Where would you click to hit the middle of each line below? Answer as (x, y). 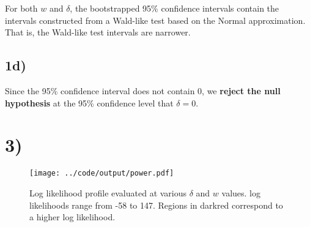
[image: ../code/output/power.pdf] (102, 173)
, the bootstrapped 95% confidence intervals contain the (175, 8)
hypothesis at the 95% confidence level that (89, 102)
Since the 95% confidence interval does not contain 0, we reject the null (143, 90)
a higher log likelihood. (72, 217)
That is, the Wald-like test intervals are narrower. (98, 32)
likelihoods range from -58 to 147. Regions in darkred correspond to (156, 205)
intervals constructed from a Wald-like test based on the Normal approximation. (155, 20)
